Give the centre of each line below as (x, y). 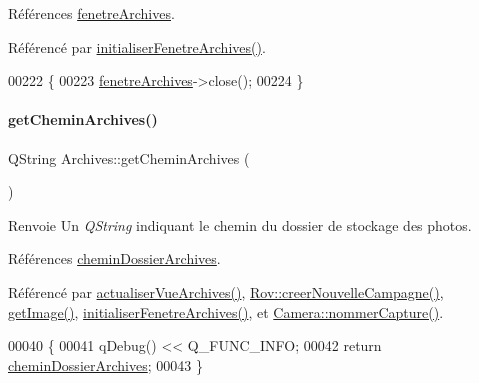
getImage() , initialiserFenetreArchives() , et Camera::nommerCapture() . (226, 311)
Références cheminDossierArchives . (114, 258)
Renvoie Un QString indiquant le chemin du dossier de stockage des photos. (240, 224)
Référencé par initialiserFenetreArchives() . (137, 46)
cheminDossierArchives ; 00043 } (105, 364)
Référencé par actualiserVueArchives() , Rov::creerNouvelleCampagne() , (226, 291)
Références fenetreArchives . (91, 13)
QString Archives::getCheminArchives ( (129, 157)
